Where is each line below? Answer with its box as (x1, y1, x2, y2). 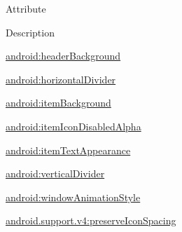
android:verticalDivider (6, 166, 105, 181)
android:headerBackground (6, 48, 121, 63)
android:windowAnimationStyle (6, 189, 141, 204)
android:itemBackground (6, 95, 111, 110)
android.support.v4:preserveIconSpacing (6, 213, 176, 228)
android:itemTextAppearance (6, 142, 131, 157)
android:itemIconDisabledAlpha (6, 118, 141, 133)
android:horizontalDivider (6, 71, 116, 86)
